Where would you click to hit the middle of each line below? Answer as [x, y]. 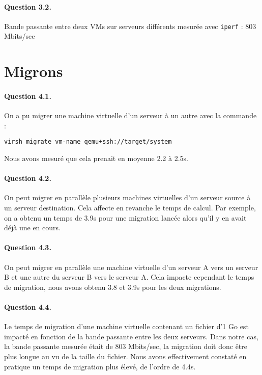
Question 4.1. [28, 96]
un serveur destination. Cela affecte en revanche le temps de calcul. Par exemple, [130, 208]
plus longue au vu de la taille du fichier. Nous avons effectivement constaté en [125, 356]
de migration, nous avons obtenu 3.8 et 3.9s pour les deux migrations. [113, 287]
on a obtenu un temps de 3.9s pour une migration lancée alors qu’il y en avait [125, 217]
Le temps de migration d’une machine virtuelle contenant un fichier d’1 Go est [126, 326]
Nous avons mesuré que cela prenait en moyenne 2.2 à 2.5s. [96, 158]
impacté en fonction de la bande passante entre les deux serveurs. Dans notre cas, [131, 336]
